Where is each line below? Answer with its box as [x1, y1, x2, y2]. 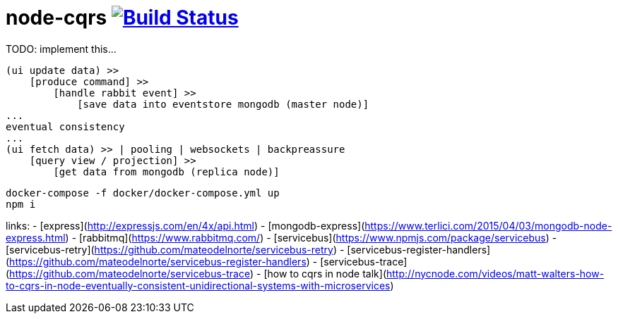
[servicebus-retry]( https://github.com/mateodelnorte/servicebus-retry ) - [6, 243, 345, 256]
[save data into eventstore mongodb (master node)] [77, 98, 369, 110]
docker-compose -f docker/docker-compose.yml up [6, 187, 280, 199]
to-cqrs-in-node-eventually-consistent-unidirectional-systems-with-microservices [6, 279, 391, 292]
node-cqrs [6, 6, 107, 30]
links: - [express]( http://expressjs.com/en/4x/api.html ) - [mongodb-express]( [6, 219, 365, 232]
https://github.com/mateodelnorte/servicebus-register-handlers [9, 255, 307, 268]
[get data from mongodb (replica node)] [53, 165, 280, 177]
